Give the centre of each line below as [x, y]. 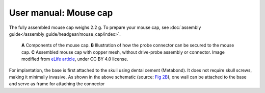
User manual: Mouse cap [61, 13]
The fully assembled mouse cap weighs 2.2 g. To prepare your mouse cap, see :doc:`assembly [105, 27]
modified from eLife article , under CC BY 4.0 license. [75, 59]
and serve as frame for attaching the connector [57, 84]
